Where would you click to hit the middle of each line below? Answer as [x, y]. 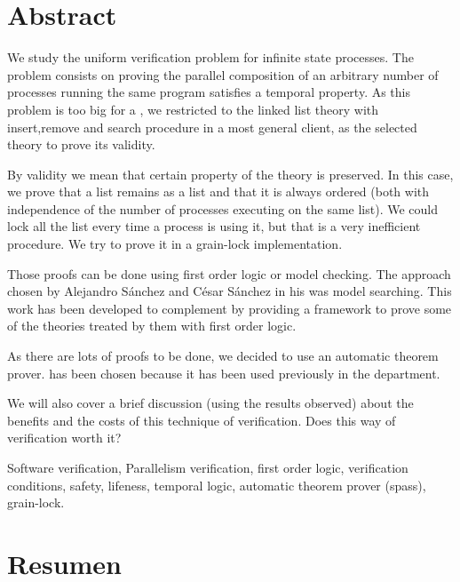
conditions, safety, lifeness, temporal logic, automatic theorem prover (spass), [217, 485]
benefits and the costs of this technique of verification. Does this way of [202, 420]
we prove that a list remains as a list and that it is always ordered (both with [218, 191]
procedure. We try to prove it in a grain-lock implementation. [175, 244]
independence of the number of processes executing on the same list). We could [222, 208]
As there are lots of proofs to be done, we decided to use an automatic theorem [223, 356]
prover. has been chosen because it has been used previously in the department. [224, 373]
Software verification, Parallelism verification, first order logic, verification [208, 467]
